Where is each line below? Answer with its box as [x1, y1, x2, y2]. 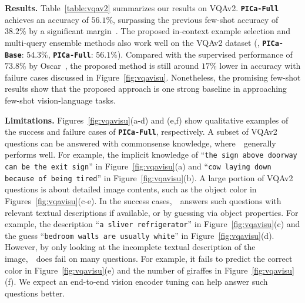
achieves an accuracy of [5, 13, 89, 25]
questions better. [5, 287, 65, 299]
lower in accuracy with [219, 59, 301, 72]
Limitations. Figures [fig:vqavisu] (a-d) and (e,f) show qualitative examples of [5, 114, 289, 126]
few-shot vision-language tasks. [5, 94, 116, 106]
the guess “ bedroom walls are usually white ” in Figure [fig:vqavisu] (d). [5, 229, 274, 241]
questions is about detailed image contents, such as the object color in [5, 183, 257, 195]
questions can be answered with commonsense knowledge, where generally [5, 136, 276, 149]
